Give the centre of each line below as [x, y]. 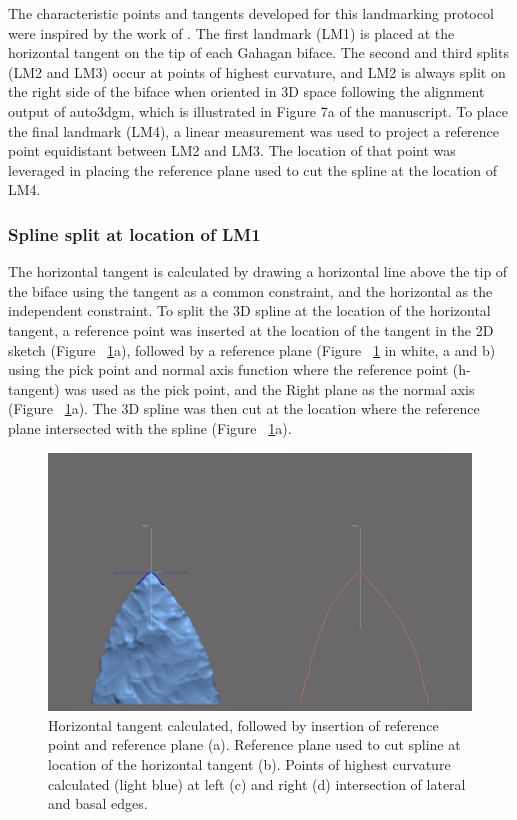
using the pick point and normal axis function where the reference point [228, 369]
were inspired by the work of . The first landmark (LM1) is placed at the [231, 32]
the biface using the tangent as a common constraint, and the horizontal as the [250, 290]
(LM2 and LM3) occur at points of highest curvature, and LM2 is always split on [257, 71]
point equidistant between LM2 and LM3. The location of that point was [232, 150]
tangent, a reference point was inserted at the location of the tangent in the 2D [251, 329]
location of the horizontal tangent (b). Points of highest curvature [249, 764]
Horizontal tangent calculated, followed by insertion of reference [243, 724]
